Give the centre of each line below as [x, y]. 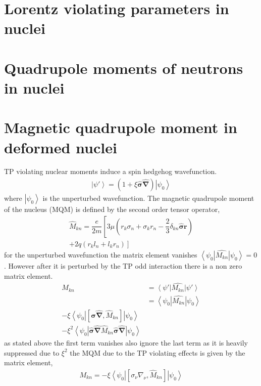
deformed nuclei [61, 147]
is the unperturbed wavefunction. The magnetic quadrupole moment [148, 198]
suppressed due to [32, 352]
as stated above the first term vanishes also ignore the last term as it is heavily [126, 342]
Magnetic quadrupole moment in [121, 127]
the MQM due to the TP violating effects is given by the [158, 352]
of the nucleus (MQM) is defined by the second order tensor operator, [112, 209]
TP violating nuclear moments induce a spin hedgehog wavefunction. [111, 171]
